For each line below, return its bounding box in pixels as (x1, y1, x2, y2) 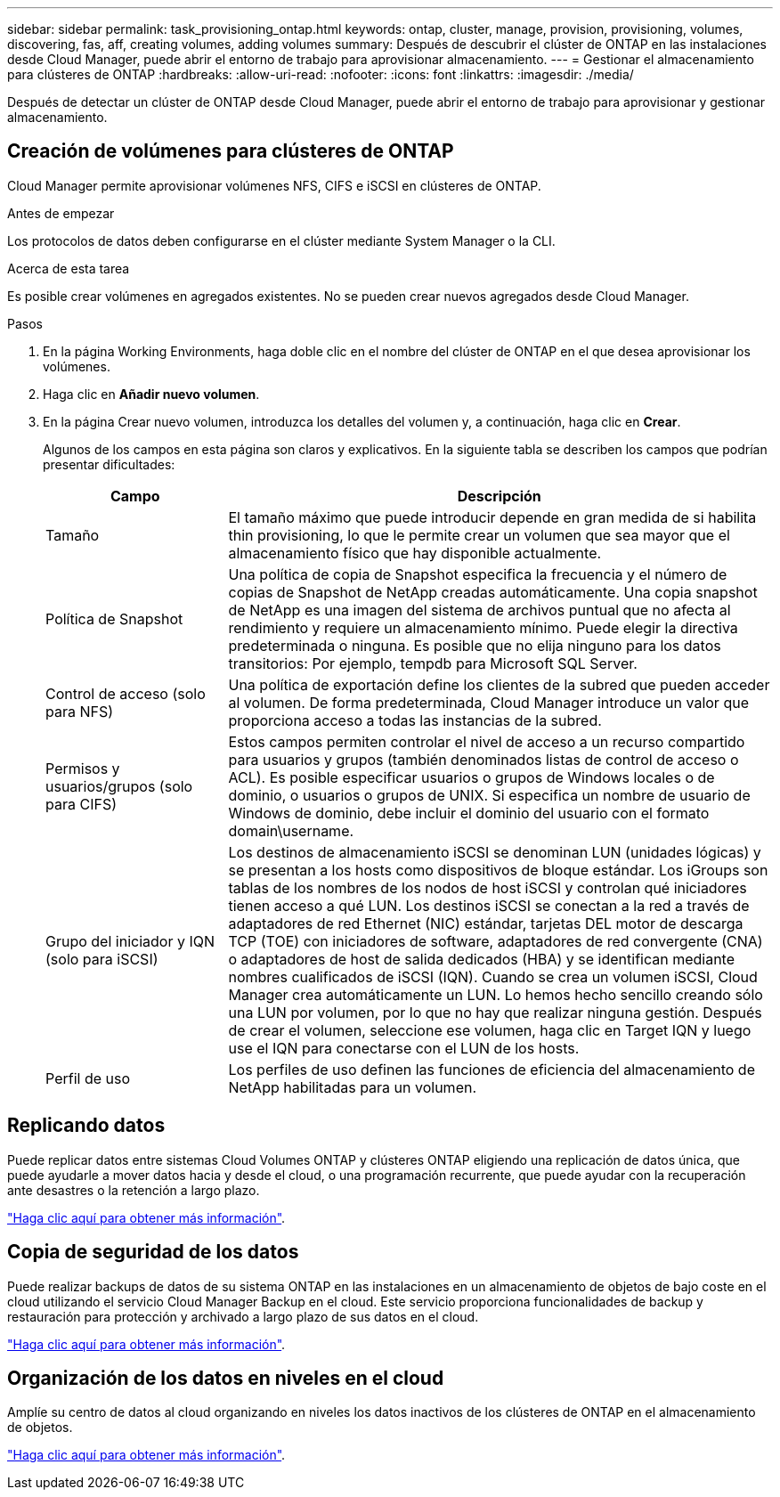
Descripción (457, 486, 541, 505)
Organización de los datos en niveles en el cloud (7, 1366, 444, 1389)
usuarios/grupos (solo (45, 777, 193, 795)
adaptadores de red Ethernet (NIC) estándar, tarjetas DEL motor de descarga (228, 914, 743, 932)
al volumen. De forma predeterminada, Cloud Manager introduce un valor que (228, 693, 749, 712)
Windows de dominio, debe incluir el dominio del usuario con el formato (228, 803, 710, 822)
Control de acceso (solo (45, 684, 206, 703)
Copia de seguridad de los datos (7, 1241, 299, 1264)
